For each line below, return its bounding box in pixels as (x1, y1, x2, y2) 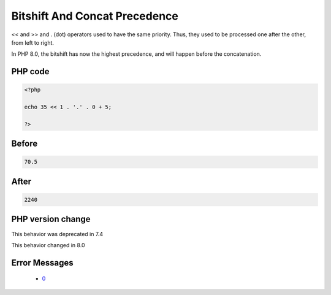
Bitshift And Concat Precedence (11, 9, 179, 23)
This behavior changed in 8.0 (11, 241, 85, 248)
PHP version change (11, 214, 91, 224)
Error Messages (11, 258, 74, 268)
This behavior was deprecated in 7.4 (11, 230, 104, 237)
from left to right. (11, 39, 55, 46)
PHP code (11, 66, 50, 77)
